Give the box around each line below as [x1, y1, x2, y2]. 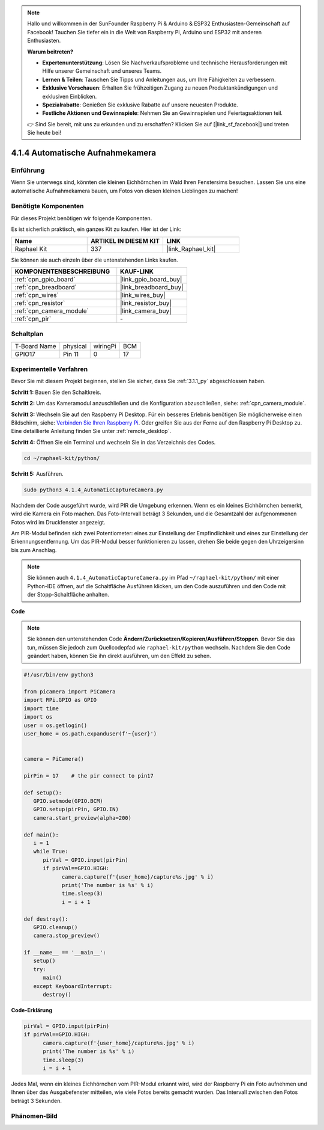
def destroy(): [23, 915, 68, 923]
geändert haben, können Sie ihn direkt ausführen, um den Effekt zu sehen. [27, 653, 211, 660]
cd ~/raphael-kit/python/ [23, 455, 100, 461]
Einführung [11, 166, 45, 174]
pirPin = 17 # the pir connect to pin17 [23, 772, 154, 779]
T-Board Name [14, 342, 56, 350]
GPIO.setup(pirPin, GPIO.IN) [33, 806, 119, 813]
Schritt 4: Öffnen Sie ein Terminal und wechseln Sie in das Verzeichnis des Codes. [11, 438, 216, 446]
